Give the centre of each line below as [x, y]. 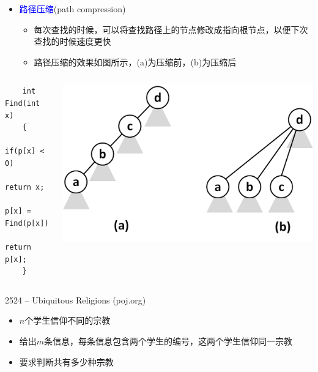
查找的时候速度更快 [72, 41]
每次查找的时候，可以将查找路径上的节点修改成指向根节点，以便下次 [171, 29]
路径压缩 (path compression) [72, 9]
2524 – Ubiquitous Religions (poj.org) [76, 299]
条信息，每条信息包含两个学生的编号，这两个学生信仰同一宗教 [168, 341]
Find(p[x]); [29, 223]
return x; [25, 188]
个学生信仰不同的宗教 [68, 320]
